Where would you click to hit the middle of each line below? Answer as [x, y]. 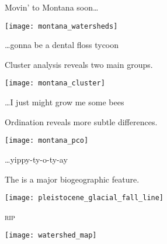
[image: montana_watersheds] [61, 26]
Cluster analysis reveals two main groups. [79, 64]
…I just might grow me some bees [65, 102]
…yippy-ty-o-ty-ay [36, 159]
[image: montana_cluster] [55, 83]
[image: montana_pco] [47, 141]
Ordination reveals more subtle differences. [81, 121]
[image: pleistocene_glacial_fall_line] [84, 198]
